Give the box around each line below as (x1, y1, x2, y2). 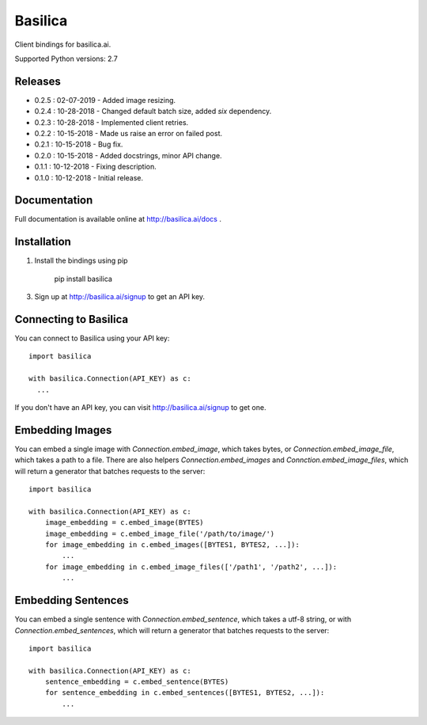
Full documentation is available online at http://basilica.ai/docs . (14, 214, 221, 224)
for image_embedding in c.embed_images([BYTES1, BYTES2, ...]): (44, 541, 300, 549)
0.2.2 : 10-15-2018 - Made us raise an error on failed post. (34, 129, 223, 139)
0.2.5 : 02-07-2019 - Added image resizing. (34, 95, 176, 104)
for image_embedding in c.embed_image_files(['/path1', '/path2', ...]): (44, 562, 338, 571)
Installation (14, 235, 71, 249)
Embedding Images (14, 423, 112, 437)
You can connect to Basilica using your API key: (14, 333, 170, 344)
